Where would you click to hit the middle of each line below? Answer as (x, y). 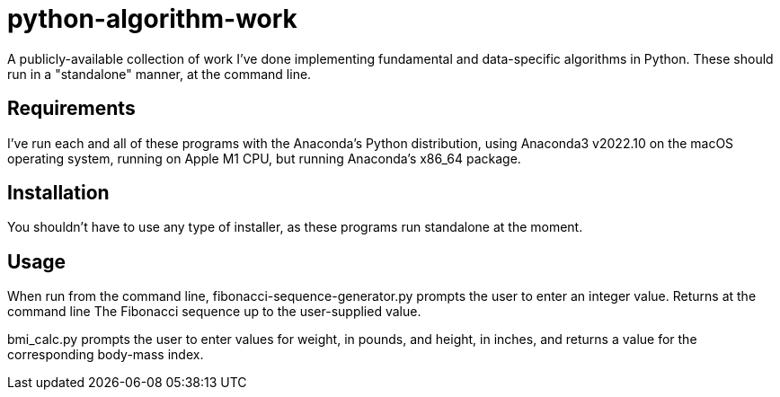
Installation (58, 193)
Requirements (71, 109)
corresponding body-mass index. (106, 355)
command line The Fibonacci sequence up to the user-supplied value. (214, 312)
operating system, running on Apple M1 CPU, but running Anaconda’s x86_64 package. (264, 158)
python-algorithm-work (152, 19)
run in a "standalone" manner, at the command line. (160, 74)
